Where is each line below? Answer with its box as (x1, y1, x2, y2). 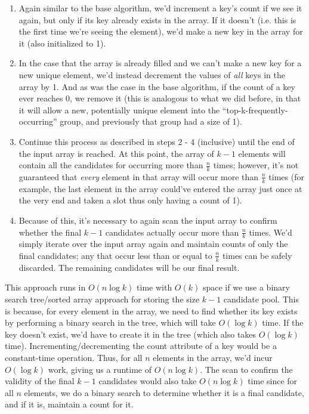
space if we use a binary (202, 281, 290, 293)
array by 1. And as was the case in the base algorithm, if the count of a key (18, 80, 295, 92)
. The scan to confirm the (200, 363, 293, 375)
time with (137, 281, 172, 293)
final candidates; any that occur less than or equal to (18, 249, 212, 261)
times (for (268, 170, 304, 183)
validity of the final (5, 375, 75, 387)
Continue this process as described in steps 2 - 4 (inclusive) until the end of (18, 135, 295, 147)
